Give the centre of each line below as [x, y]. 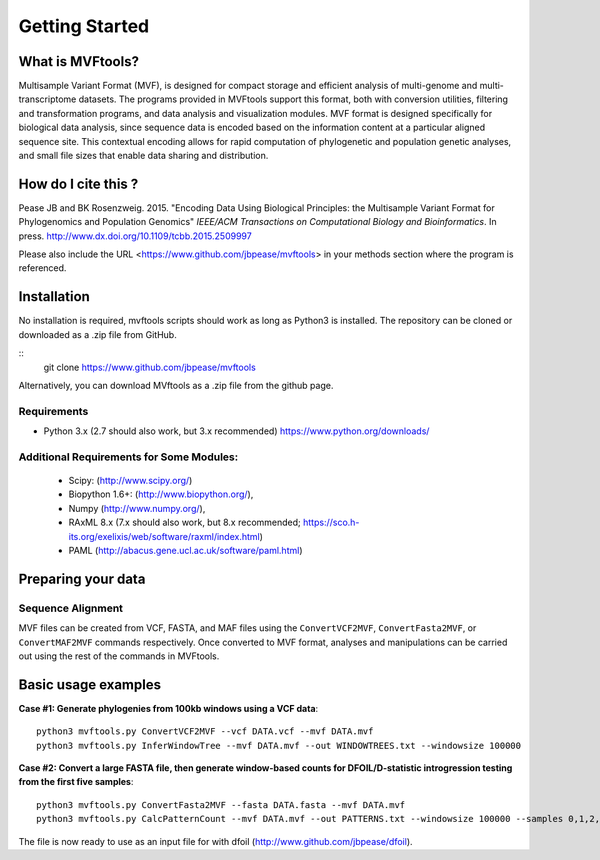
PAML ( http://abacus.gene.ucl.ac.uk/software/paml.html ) [185, 550]
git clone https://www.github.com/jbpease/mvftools [150, 367]
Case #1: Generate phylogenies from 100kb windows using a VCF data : [168, 708]
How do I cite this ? [78, 183]
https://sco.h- [331, 522]
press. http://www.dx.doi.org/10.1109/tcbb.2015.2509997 [135, 236]
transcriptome [47, 99]
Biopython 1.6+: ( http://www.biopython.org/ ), [161, 494]
